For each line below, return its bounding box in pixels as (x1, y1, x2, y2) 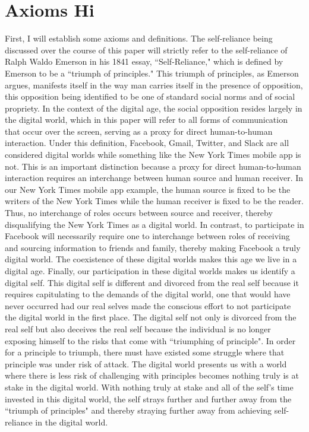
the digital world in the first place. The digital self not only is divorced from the (5, 311, 297, 323)
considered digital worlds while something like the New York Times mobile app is (5, 148, 301, 161)
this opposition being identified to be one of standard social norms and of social (5, 90, 295, 103)
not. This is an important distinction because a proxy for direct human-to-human (5, 160, 301, 172)
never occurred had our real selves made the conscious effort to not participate (5, 299, 291, 312)
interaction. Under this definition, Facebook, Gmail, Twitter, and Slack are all (5, 136, 289, 149)
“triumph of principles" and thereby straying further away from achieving (5, 404, 272, 417)
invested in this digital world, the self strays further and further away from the (5, 392, 292, 405)
